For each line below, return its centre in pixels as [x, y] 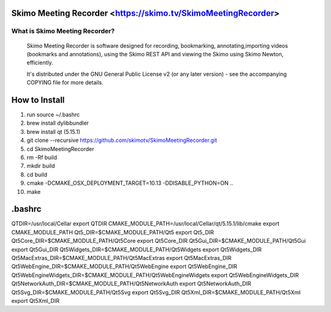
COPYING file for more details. [65, 83]
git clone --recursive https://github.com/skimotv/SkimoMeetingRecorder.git [122, 140]
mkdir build [41, 166]
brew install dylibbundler [58, 123]
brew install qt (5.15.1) [54, 132]
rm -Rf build [42, 157]
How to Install [38, 100]
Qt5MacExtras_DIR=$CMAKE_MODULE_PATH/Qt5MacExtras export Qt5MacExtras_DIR [121, 258]
